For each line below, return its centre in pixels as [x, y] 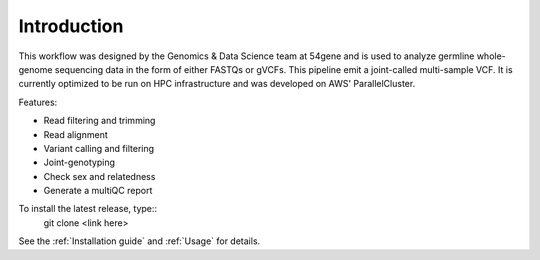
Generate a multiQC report [98, 191]
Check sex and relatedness [99, 176]
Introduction [71, 26]
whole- [491, 56]
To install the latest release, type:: [88, 209]
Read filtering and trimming [99, 121]
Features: [38, 102]
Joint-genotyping [79, 162]
